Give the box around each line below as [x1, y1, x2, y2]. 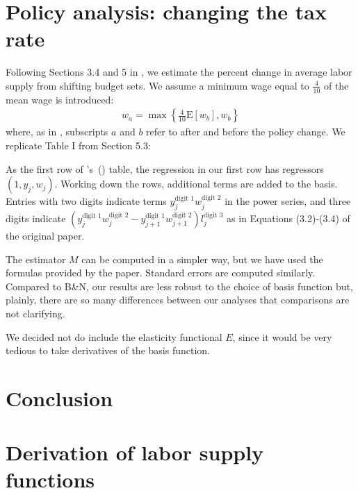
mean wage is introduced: [6, 92, 114, 106]
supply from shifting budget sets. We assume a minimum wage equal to [6, 78, 309, 92]
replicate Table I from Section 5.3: [6, 137, 151, 152]
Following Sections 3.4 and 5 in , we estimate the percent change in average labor [6, 65, 352, 79]
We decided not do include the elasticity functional [6, 329, 222, 344]
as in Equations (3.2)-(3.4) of [227, 210, 350, 225]
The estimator [6, 251, 66, 266]
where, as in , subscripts [6, 124, 108, 139]
